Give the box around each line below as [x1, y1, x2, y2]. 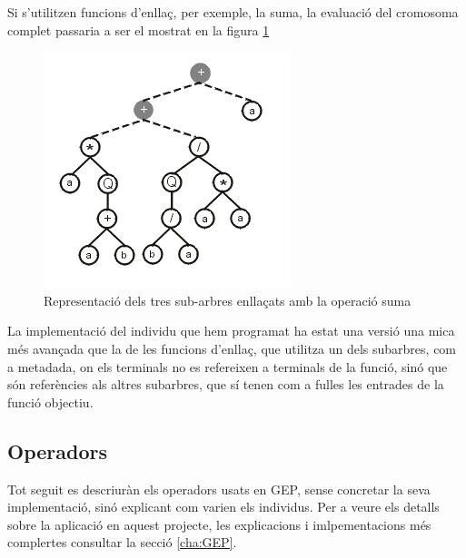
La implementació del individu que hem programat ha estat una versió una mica [7, 321, 455, 340]
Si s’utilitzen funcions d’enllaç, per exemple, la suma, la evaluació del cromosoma [7, 3, 459, 21]
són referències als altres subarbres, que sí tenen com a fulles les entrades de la [7, 375, 444, 394]
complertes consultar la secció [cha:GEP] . [7, 533, 237, 552]
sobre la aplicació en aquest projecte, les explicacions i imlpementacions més [7, 514, 431, 534]
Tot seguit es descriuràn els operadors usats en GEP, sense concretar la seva [7, 479, 431, 498]
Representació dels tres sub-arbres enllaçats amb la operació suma [44, 290, 411, 309]
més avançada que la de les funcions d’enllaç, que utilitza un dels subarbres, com [7, 338, 457, 357]
